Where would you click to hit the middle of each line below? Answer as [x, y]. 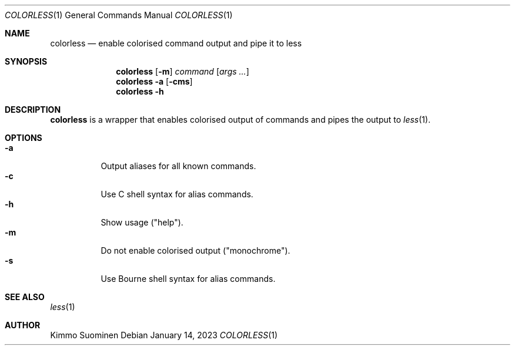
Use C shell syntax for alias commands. [177, 194]
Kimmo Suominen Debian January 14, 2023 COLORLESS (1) [164, 335]
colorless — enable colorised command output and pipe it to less [176, 43]
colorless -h [140, 91]
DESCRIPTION [33, 110]
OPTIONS [24, 138]
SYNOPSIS [26, 61]
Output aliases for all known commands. [178, 166]
